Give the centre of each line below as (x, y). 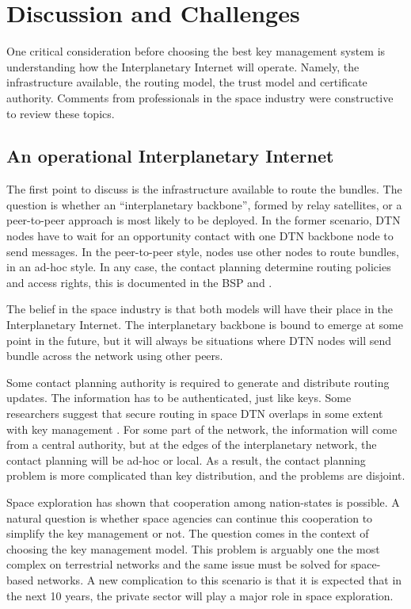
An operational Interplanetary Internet (170, 156)
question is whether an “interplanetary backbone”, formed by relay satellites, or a (204, 204)
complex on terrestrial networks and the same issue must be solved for (177, 564)
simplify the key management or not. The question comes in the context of (188, 533)
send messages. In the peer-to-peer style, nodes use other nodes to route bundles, (203, 251)
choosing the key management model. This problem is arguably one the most (193, 548)
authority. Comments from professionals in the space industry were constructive (200, 97)
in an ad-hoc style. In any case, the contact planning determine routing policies (199, 267)
